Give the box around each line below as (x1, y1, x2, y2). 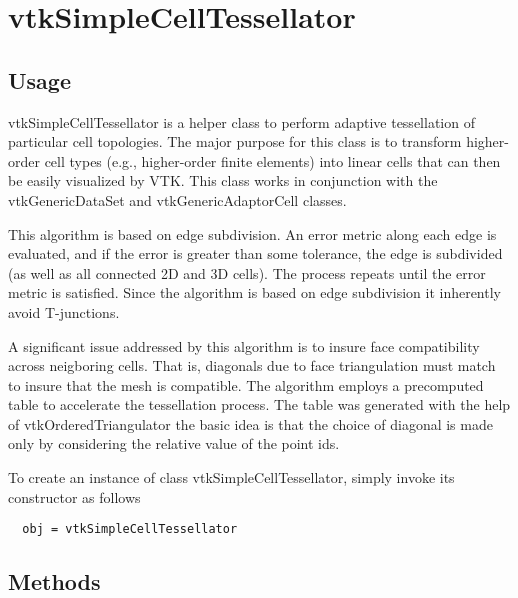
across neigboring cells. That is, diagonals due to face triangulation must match (8, 355, 496, 376)
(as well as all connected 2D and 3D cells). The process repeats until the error (8, 262, 486, 283)
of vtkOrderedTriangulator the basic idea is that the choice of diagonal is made (8, 413, 493, 434)
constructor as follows (8, 486, 141, 507)
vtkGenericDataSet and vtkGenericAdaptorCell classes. (8, 189, 347, 210)
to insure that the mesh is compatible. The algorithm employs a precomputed (8, 374, 484, 395)
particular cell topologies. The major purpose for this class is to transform (8, 131, 462, 152)
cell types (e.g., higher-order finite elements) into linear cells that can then (44, 150, 501, 171)
